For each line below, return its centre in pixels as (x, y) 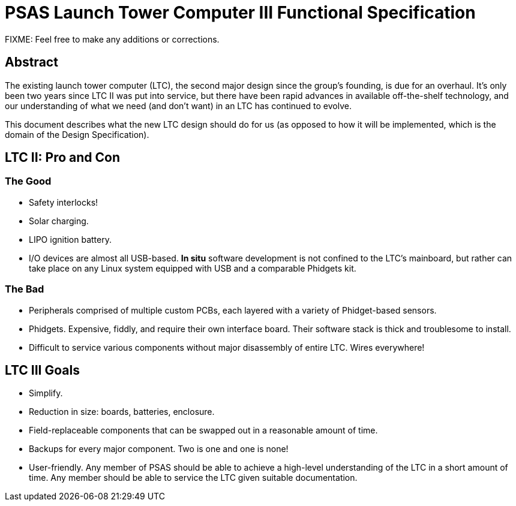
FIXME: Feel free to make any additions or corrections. (112, 39)
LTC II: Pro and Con (63, 158)
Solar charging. (59, 221)
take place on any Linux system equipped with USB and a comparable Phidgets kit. (193, 268)
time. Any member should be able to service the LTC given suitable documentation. (193, 478)
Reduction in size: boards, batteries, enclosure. (122, 412)
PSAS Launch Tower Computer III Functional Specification (240, 13)
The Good (28, 181)
